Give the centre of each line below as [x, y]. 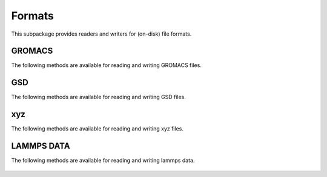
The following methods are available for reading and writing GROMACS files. [107, 65]
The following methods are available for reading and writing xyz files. [97, 129]
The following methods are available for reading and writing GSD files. [98, 97]
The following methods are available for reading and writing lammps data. [103, 161]
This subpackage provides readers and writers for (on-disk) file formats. [101, 34]
